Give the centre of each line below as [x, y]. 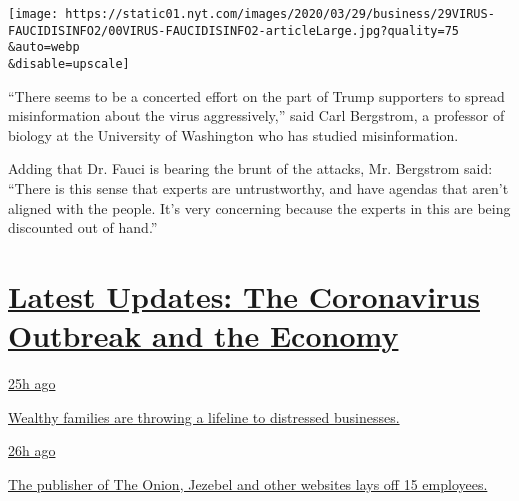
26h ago [32, 450]
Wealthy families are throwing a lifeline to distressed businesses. [204, 416]
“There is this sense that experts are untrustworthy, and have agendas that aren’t [258, 188]
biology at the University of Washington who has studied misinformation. [233, 134]
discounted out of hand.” [83, 227]
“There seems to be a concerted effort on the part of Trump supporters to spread [256, 95]
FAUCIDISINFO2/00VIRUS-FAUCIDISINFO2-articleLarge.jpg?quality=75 [234, 30]
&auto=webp [44, 47]
